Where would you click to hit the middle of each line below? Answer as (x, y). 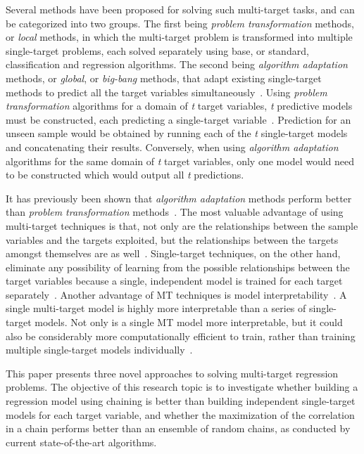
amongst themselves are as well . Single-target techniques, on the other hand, (173, 253)
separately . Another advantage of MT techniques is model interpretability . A (176, 294)
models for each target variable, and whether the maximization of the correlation (180, 414)
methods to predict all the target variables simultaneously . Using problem (167, 92)
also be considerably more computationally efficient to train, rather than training (181, 336)
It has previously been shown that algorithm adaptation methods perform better (179, 198)
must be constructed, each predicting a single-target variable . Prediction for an (178, 119)
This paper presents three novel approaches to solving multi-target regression (172, 373)
